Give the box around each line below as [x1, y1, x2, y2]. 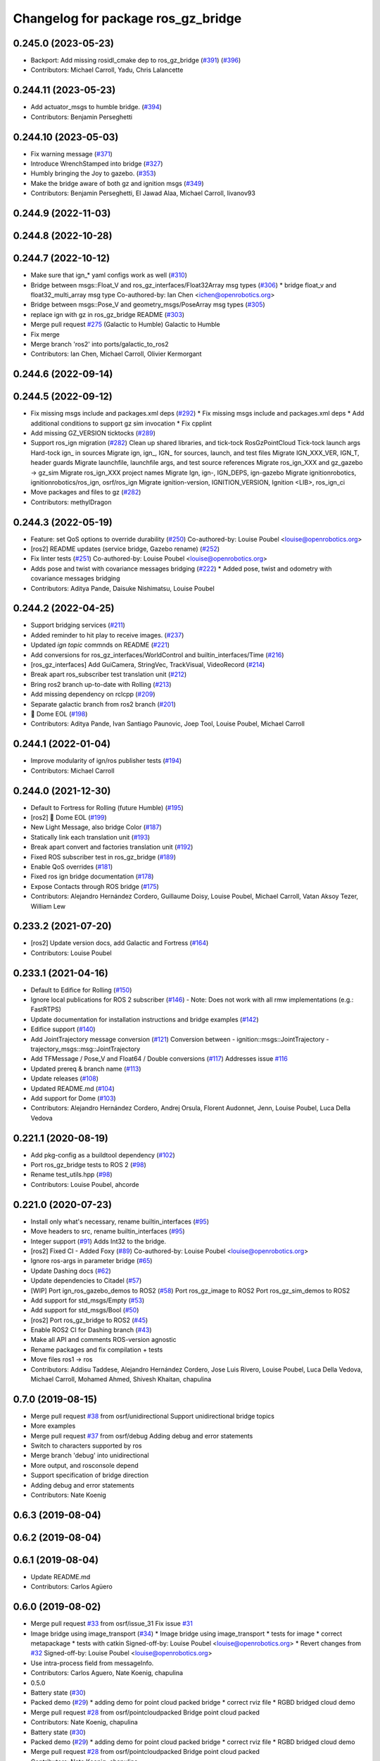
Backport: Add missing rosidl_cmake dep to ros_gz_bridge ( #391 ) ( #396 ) [30, 56, 241, 65]
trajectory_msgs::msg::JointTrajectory [30, 1045, 141, 1053]
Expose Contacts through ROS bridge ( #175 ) [30, 882, 160, 890]
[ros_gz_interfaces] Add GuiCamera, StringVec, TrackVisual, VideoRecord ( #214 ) [30, 661, 265, 669]
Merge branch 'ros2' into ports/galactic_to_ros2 [30, 340, 169, 348]
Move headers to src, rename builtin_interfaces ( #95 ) [30, 1227, 186, 1236]
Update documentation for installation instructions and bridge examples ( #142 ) [30, 1015, 259, 1023]
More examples [30, 1421, 76, 1430]
